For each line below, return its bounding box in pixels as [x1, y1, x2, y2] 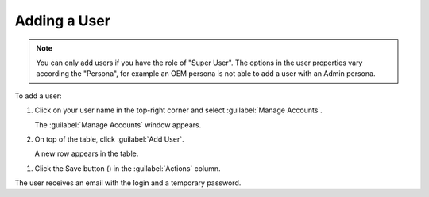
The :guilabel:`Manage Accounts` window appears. [34, 119, 202, 130]
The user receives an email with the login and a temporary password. [14, 178, 242, 188]
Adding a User [14, 12, 111, 29]
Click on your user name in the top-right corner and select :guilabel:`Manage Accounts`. [34, 105, 323, 115]
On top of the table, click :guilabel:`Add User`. [34, 134, 184, 144]
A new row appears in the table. [34, 149, 139, 158]
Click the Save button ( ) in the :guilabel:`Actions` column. [34, 163, 222, 173]
